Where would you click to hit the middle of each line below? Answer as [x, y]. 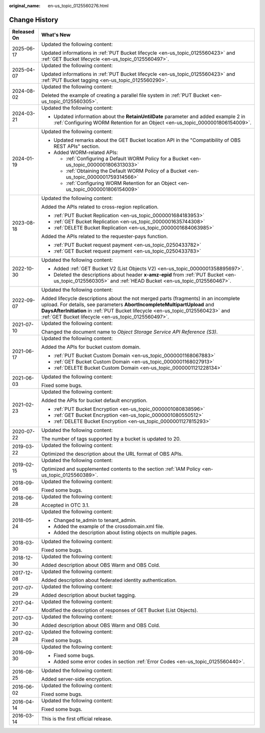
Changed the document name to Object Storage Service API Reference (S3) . [129, 332]
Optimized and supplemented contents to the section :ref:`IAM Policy [121, 469]
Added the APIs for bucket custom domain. [91, 347]
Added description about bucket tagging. [89, 595]
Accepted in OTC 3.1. [65, 505]
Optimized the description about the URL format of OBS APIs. [112, 454]
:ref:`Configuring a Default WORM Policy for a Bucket [127, 158]
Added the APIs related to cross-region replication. [100, 206]
